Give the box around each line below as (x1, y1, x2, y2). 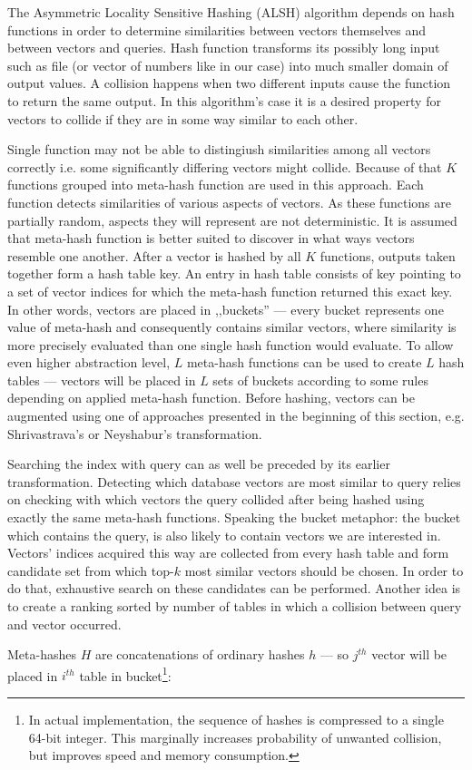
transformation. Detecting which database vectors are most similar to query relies (7, 472, 461, 491)
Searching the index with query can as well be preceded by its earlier (7, 454, 390, 473)
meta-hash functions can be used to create (186, 353, 422, 372)
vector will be (371, 645, 447, 664)
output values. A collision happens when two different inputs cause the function (7, 73, 451, 93)
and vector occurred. (7, 614, 122, 633)
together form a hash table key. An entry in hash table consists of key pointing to (7, 264, 461, 283)
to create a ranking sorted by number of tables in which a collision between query (7, 597, 462, 615)
